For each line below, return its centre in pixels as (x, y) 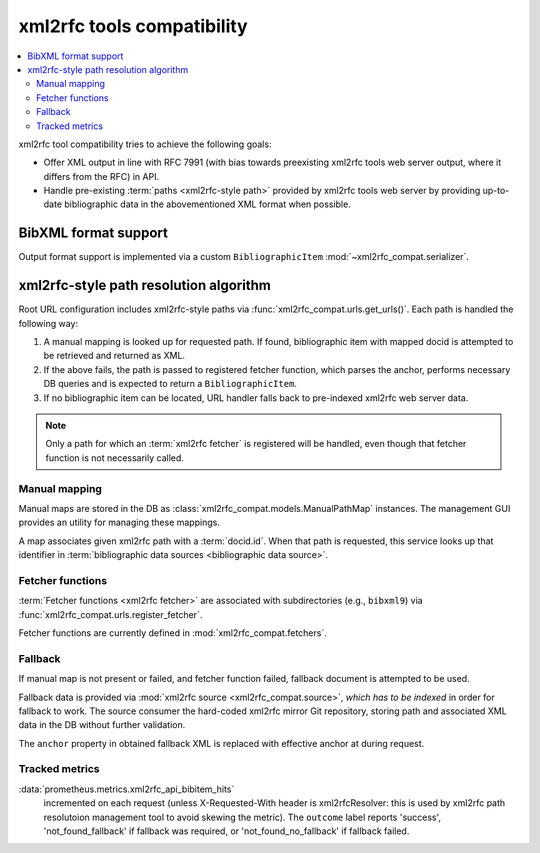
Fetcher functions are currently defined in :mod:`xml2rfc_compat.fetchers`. (172, 633)
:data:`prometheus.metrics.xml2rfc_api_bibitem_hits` (126, 789)
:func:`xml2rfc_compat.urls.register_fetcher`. (110, 614)
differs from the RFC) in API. (101, 176)
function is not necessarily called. (115, 457)
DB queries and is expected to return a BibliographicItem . (170, 384)
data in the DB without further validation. (102, 725)
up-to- (496, 191)
